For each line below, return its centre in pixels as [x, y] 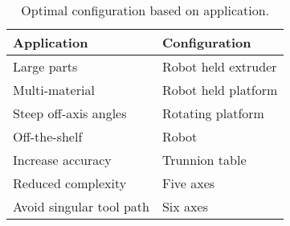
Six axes [185, 206]
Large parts [45, 66]
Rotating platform [213, 113]
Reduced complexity [70, 183]
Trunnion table [204, 160]
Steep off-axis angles [70, 113]
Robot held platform [220, 90]
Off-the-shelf [48, 136]
